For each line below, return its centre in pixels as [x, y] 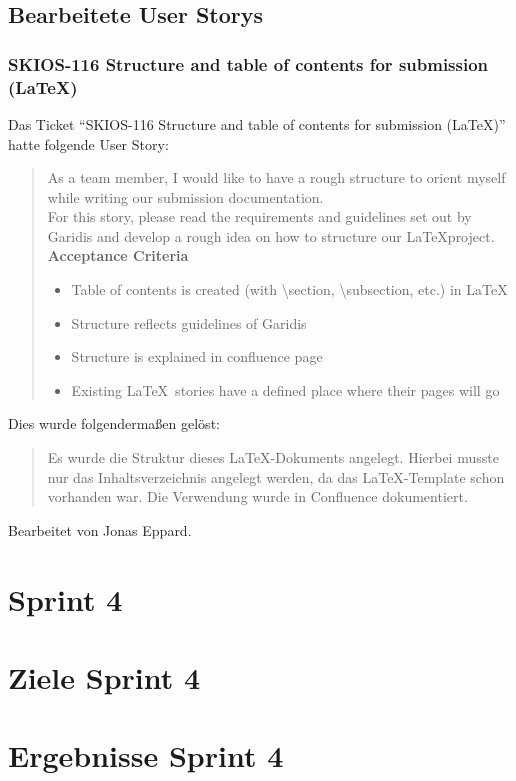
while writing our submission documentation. [185, 196]
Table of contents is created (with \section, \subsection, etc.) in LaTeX [289, 289]
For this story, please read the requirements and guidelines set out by [259, 216]
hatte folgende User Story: [88, 143]
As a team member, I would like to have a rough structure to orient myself [276, 177]
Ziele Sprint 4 [104, 676]
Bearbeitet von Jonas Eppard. [100, 529]
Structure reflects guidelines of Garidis [189, 322]
